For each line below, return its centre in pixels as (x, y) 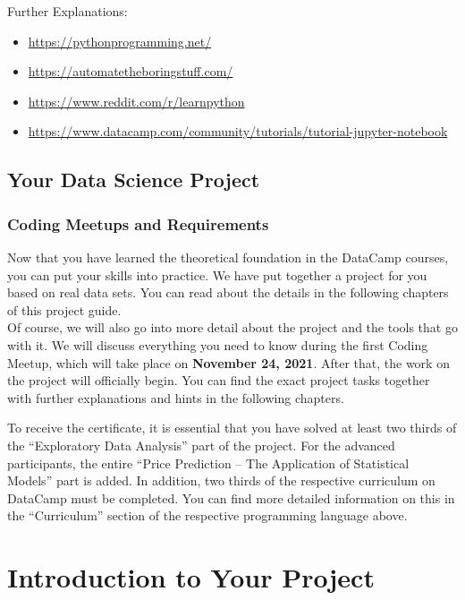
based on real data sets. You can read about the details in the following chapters (228, 292)
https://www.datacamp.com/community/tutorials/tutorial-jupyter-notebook (238, 131)
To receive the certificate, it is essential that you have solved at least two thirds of (232, 428)
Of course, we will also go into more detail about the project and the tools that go (232, 327)
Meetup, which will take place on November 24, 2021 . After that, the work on (228, 362)
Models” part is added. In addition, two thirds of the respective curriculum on (221, 480)
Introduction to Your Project (191, 577)
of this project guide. (64, 309)
